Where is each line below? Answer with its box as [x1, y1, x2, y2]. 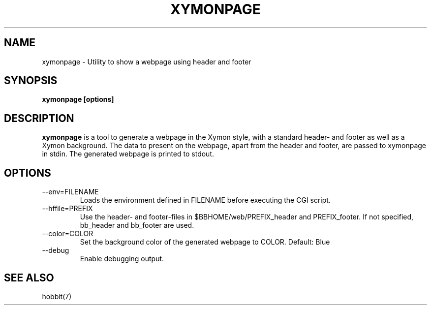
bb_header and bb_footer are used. [80, 221, 194, 230]
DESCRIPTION [4, 112, 74, 124]
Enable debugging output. [80, 254, 164, 263]
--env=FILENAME [42, 187, 99, 196]
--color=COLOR [42, 229, 93, 238]
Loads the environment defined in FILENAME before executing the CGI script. [80, 196, 331, 205]
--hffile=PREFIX [42, 204, 93, 213]
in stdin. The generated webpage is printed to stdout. [42, 150, 215, 158]
